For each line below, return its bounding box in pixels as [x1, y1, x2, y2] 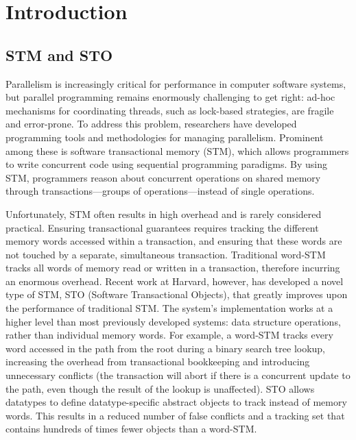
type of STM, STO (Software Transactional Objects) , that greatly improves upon [5, 287, 348, 302]
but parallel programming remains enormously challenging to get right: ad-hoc [5, 90, 335, 104]
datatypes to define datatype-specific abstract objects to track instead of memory [5, 395, 347, 409]
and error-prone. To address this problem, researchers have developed [5, 117, 297, 131]
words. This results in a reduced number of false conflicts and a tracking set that [5, 408, 345, 422]
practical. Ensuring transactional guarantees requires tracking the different [5, 220, 319, 234]
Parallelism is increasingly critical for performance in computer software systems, [5, 76, 346, 90]
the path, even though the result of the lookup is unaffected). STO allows [5, 381, 315, 395]
